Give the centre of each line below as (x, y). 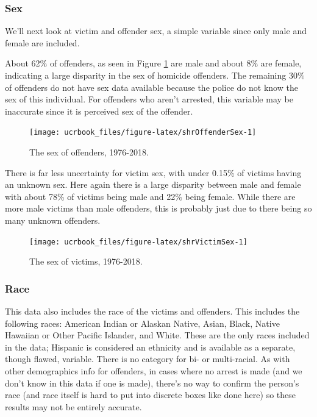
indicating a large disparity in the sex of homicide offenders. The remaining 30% (155, 75)
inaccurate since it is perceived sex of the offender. (99, 111)
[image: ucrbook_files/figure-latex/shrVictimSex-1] (138, 242)
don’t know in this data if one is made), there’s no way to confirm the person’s (152, 383)
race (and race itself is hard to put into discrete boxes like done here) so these (150, 395)
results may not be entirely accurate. (73, 406)
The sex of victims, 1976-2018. (86, 261)
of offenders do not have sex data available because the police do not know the (151, 87)
